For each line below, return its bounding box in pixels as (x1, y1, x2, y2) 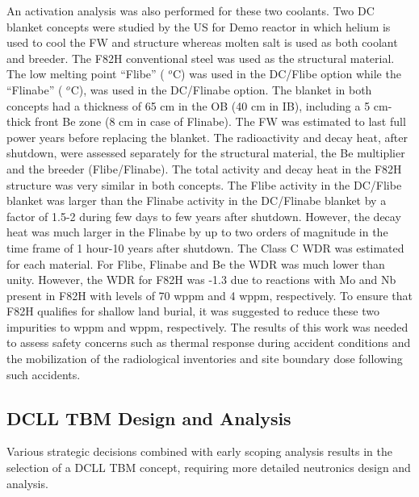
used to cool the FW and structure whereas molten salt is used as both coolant (6, 34, 398, 51)
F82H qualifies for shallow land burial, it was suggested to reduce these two (6, 303, 379, 319)
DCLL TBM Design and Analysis (6, 405, 291, 430)
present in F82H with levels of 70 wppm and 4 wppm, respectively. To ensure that (6, 286, 413, 303)
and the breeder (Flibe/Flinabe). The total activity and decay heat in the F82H (6, 160, 402, 177)
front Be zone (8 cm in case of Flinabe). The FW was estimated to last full (34, 113, 406, 130)
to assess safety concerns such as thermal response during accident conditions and (6, 334, 411, 351)
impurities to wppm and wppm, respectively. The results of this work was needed (6, 318, 409, 335)
